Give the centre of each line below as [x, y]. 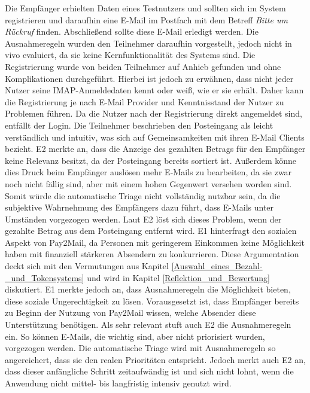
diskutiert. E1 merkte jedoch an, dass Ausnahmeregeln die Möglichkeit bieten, [148, 289]
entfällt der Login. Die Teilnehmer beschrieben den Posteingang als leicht [139, 125]
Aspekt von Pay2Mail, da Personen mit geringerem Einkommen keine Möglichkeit [155, 242]
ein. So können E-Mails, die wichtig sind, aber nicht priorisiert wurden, [135, 336]
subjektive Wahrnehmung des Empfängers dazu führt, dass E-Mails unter [139, 207]
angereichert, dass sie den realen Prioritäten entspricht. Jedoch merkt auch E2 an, [155, 359]
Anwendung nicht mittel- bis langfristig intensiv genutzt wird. [118, 383]
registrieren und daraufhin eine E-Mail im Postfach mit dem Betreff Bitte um [146, 19]
